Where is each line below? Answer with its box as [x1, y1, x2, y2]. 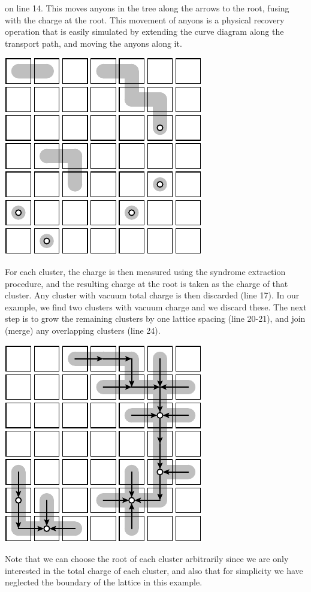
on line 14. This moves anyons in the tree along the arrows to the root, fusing [5, 2, 289, 14]
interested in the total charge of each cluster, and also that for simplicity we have [5, 564, 303, 576]
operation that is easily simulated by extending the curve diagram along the [5, 25, 284, 38]
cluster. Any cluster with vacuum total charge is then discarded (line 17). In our [5, 289, 300, 301]
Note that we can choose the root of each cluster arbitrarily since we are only [5, 552, 289, 565]
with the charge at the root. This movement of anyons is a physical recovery [5, 13, 285, 26]
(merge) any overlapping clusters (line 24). [5, 324, 161, 336]
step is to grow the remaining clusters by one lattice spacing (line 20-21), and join [5, 312, 306, 325]
